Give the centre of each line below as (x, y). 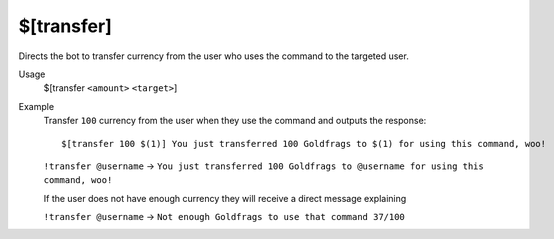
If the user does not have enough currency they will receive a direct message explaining (225, 198)
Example (36, 106)
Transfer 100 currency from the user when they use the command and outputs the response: (235, 121)
